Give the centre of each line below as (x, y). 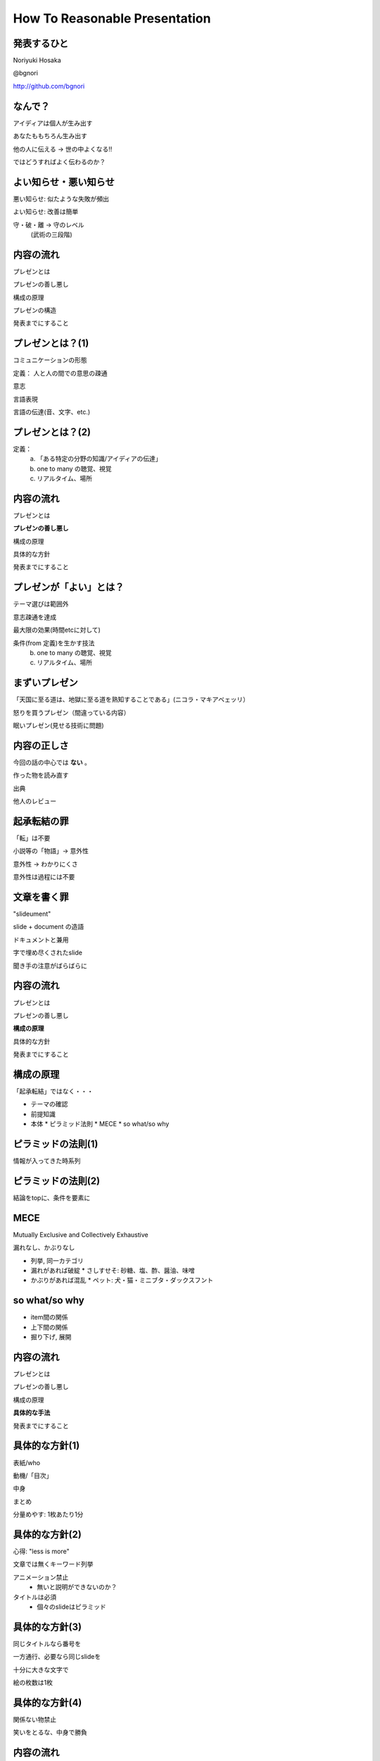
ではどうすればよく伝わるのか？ (59, 161)
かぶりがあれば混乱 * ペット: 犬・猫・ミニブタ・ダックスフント (122, 1280)
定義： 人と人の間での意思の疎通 (60, 373)
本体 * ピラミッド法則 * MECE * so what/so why (100, 1124)
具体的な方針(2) (47, 1535)
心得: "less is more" (41, 1551)
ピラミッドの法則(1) (56, 1144)
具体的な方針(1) (46, 1446)
